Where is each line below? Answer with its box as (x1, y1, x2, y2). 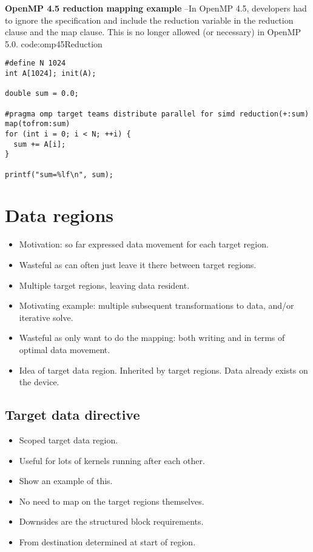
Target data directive (5, 405, 140, 424)
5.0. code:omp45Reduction (5, 37, 103, 50)
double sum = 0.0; (5, 89, 79, 98)
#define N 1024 (5, 59, 66, 68)
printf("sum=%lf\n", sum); (5, 170, 113, 179)
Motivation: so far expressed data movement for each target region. (19, 238, 269, 251)
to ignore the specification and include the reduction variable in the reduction (5, 13, 294, 26)
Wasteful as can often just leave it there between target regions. (19, 258, 257, 271)
